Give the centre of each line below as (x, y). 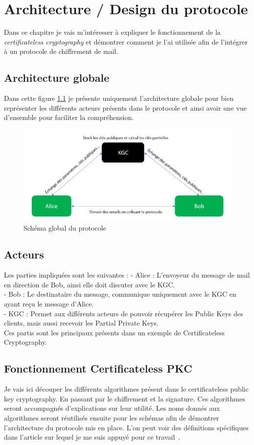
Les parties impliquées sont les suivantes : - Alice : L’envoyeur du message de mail (127, 275)
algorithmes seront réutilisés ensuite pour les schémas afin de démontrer (112, 417)
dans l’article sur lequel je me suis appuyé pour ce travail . (92, 437)
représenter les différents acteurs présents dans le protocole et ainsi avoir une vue (125, 107)
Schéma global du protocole (65, 228)
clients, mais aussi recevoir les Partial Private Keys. (81, 323)
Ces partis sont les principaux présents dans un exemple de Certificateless (115, 332)
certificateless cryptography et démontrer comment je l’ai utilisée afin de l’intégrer (126, 41)
